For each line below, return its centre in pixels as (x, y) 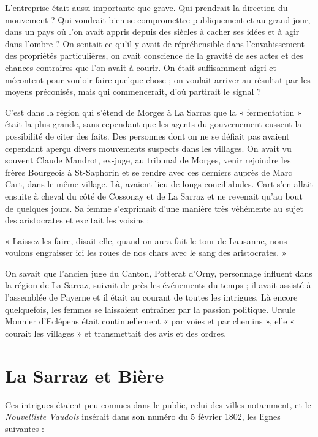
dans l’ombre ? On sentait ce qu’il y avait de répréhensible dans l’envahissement (155, 43)
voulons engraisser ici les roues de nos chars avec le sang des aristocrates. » (146, 252)
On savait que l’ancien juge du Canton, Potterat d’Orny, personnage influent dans (159, 273)
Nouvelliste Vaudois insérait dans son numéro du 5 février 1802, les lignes (143, 416)
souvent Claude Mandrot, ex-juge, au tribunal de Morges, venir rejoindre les (148, 160)
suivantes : (25, 428)
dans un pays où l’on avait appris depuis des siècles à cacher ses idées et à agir (152, 32)
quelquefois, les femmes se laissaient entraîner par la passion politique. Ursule (150, 309)
